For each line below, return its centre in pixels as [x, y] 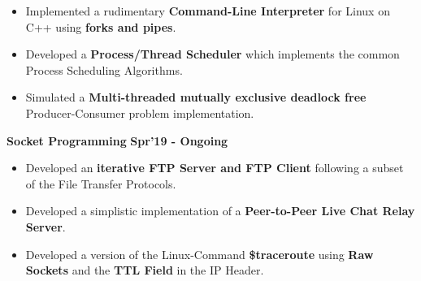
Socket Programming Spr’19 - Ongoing [117, 140]
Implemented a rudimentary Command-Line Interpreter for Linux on [208, 11]
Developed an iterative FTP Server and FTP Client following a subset [215, 168]
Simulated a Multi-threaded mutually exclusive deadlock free [196, 97]
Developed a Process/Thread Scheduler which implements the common [213, 54]
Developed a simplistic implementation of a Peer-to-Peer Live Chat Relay [220, 211]
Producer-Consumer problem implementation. [140, 112]
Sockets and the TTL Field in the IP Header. [145, 270]
